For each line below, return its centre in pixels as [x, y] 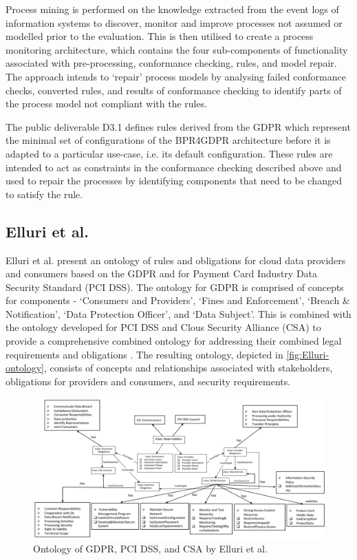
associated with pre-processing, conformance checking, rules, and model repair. [171, 63]
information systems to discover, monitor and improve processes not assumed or [174, 22]
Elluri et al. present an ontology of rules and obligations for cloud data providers [176, 260]
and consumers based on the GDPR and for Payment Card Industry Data [162, 273]
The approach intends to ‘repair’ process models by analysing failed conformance [176, 76]
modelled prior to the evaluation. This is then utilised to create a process [160, 36]
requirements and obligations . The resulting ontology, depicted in [144, 354]
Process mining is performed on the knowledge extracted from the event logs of [172, 9]
